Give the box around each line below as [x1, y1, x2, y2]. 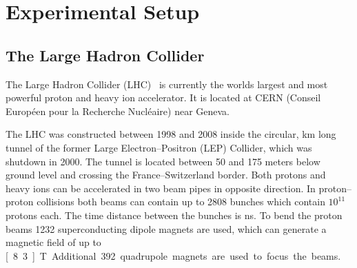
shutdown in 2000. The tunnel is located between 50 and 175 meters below [6, 154, 320, 168]
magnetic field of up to [6, 235, 101, 249]
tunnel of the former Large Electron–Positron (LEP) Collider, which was [6, 140, 312, 154]
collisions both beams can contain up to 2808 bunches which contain [37, 194, 325, 209]
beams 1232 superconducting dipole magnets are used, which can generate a [6, 221, 327, 236]
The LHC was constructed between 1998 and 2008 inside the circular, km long [6, 127, 336, 141]
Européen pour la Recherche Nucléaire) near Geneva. [6, 103, 230, 118]
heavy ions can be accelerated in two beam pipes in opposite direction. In [6, 181, 316, 195]
